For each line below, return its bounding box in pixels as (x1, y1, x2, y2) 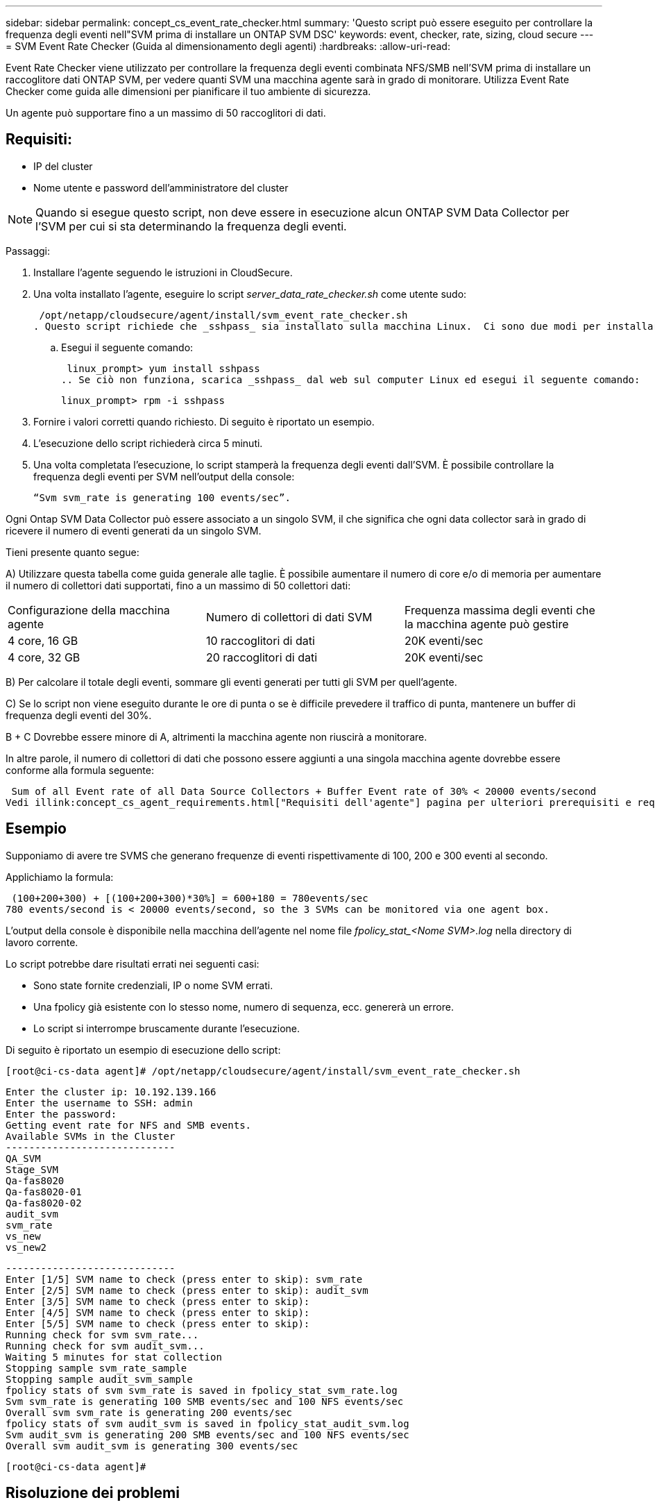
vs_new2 (6, 1241, 47, 1253)
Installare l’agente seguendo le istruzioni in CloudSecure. (33, 266, 293, 278)
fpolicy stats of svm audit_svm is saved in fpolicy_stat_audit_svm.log (6, 1417, 409, 1429)
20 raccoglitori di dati (205, 650, 318, 664)
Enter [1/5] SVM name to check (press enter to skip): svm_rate (6, 1273, 363, 1285)
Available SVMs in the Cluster (6, 1130, 176, 1142)
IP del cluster (33, 160, 93, 172)
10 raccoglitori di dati (205, 633, 315, 648)
